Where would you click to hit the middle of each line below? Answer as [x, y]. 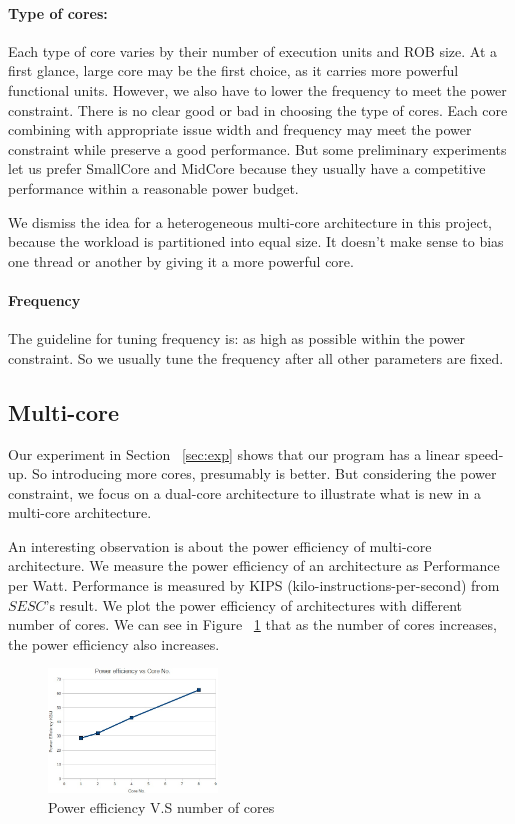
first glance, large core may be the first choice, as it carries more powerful [233, 70]
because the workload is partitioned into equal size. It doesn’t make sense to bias [256, 241]
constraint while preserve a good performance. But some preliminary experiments [257, 148]
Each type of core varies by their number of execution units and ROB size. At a [252, 50]
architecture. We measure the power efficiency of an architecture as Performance [254, 565]
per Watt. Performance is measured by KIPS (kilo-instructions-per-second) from [254, 585]
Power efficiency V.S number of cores [161, 806]
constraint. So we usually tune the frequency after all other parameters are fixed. [256, 357]
